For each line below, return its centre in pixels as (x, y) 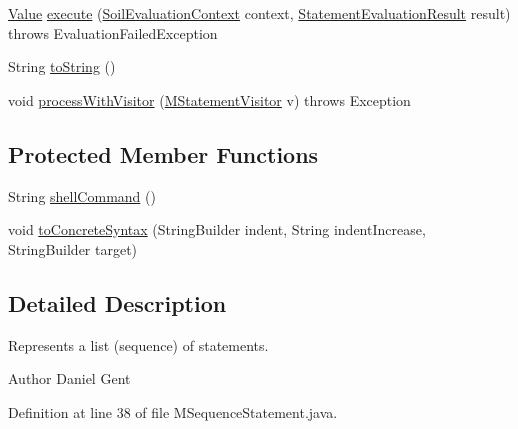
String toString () (62, 66)
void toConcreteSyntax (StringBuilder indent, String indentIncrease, (217, 229)
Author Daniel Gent (69, 378)
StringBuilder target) (73, 248)
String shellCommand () (82, 195)
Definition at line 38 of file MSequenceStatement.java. (173, 411)
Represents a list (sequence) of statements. (138, 344)
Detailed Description (117, 302)
